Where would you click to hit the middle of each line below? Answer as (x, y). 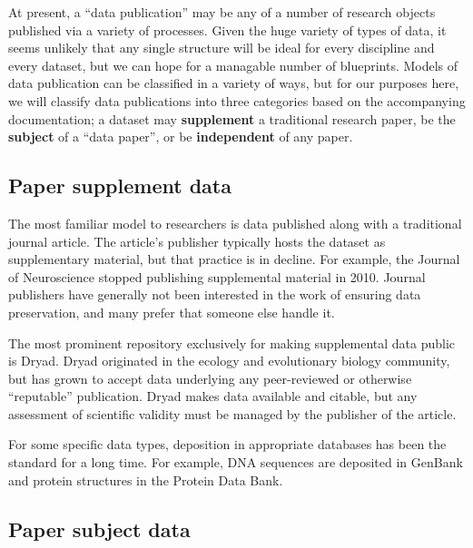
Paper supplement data (120, 186)
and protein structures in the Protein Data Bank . (146, 479)
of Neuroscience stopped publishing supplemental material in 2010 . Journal (217, 276)
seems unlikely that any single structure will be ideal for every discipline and (222, 48)
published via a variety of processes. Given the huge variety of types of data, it (227, 29)
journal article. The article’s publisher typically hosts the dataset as (197, 241)
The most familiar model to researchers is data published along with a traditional (235, 223)
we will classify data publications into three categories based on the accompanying (237, 100)
